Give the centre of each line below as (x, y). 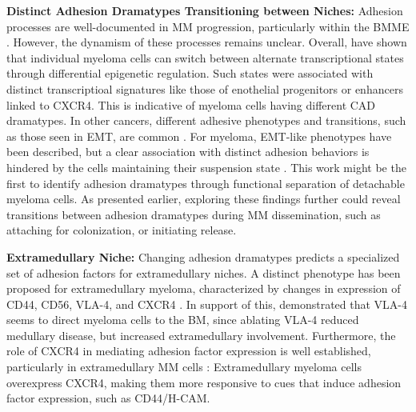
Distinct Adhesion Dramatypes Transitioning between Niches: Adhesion (205, 10)
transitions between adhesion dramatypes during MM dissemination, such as (194, 214)
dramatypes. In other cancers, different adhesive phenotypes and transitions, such (206, 120)
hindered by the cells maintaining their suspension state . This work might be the (206, 167)
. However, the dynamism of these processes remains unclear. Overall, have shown (207, 42)
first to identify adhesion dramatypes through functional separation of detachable (206, 183)
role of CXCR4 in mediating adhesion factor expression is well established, (189, 351)
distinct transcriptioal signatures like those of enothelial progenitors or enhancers (205, 88)
